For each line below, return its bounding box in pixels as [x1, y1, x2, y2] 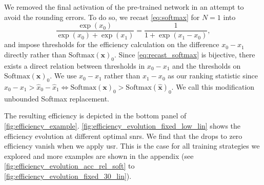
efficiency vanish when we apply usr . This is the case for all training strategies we [4, 140, 260, 151]
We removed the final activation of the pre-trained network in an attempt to [4, 2, 244, 12]
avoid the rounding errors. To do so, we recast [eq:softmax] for [4, 11, 200, 22]
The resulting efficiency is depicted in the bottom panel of [4, 110, 187, 121]
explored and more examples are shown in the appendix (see [4, 150, 194, 161]
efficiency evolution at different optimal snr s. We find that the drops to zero [4, 130, 242, 141]
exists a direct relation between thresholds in [4, 60, 145, 71]
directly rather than [4, 49, 67, 59]
